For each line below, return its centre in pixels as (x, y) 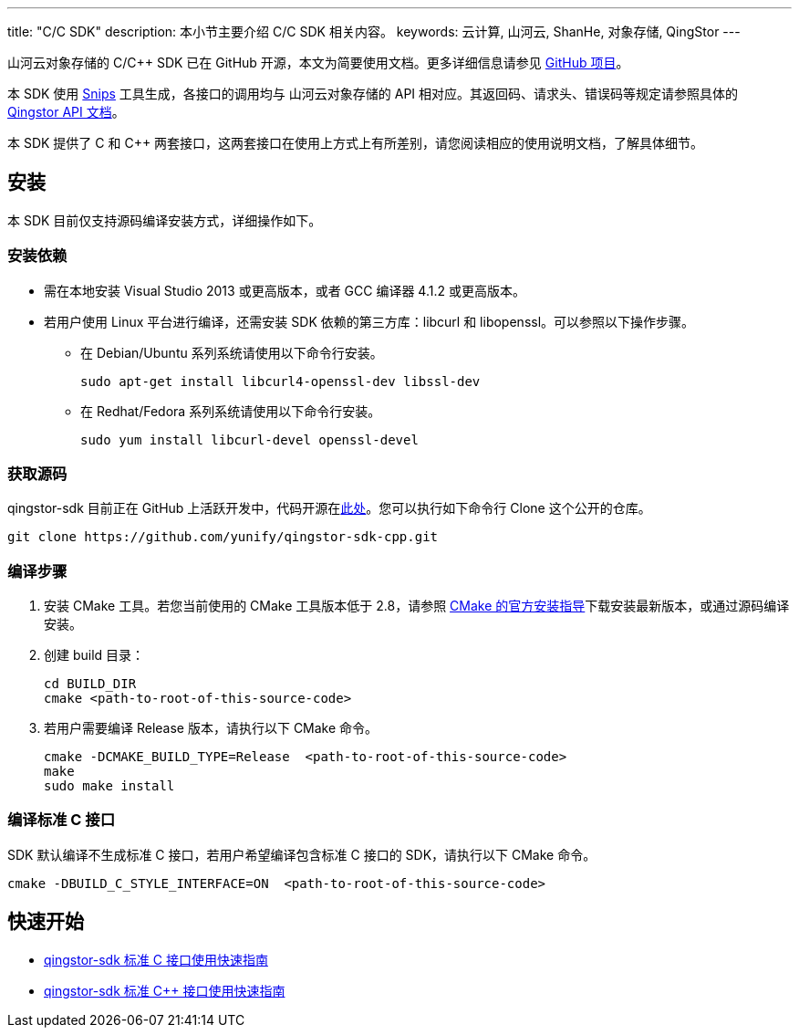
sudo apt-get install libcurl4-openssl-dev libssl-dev (280, 381)
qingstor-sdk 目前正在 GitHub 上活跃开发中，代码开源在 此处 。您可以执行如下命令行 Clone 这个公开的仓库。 (329, 508)
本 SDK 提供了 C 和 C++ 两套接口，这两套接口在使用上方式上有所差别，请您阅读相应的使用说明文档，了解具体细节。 (356, 143)
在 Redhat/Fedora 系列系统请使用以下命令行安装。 (231, 411)
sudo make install (109, 786)
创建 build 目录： (94, 655)
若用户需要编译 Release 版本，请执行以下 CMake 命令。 (211, 728)
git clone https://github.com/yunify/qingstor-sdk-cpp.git (223, 537)
